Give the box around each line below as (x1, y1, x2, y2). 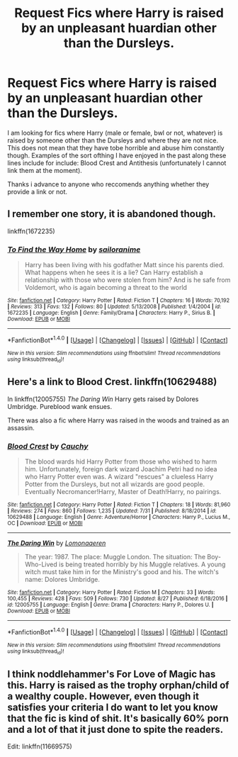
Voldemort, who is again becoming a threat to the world (24, 284, 188, 292)
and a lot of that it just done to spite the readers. (7, 723, 224, 735)
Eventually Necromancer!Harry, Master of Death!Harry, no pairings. (24, 488, 222, 496)
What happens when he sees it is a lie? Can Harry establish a (24, 268, 203, 277)
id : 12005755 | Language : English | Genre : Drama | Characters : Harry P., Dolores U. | (7, 601, 214, 609)
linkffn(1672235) (7, 227, 55, 235)
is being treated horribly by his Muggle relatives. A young (59, 560, 226, 568)
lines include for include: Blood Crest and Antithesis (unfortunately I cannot (7, 158, 227, 167)
